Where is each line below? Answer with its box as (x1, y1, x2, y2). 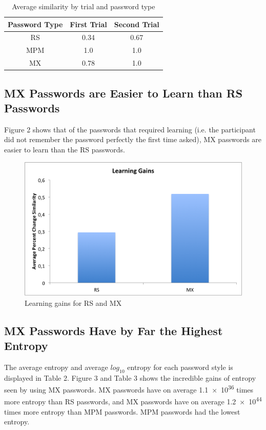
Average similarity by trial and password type (12, 1, 155, 11)
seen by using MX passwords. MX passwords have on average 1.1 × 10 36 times (4, 383, 254, 395)
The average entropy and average (4, 361, 108, 372)
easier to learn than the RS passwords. (4, 144, 125, 154)
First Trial (70, 18, 107, 29)
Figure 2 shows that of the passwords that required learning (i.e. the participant (4, 124, 256, 134)
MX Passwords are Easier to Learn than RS (4, 85, 243, 101)
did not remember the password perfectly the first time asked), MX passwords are (4, 134, 262, 145)
